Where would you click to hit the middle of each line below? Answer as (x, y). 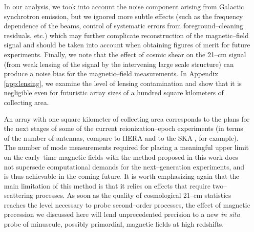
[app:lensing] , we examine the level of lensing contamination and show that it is (123, 83)
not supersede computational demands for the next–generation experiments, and (124, 166)
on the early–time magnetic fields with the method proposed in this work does (121, 157)
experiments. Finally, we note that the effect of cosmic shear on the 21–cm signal (125, 54)
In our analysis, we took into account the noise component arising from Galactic (124, 6)
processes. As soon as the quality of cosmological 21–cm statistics (133, 195)
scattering (19, 195)
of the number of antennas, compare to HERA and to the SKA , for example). (121, 137)
